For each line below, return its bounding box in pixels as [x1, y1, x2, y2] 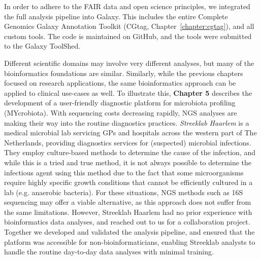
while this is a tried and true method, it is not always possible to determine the [4, 157, 252, 167]
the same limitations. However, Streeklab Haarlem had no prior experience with [4, 206, 252, 217]
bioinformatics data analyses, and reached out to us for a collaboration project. [4, 216, 250, 227]
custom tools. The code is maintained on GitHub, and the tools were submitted [4, 30, 252, 41]
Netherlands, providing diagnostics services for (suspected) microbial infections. [4, 137, 251, 147]
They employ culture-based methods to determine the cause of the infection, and [4, 147, 255, 158]
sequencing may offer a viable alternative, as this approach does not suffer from [4, 197, 251, 207]
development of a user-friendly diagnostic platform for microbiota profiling [4, 97, 236, 108]
